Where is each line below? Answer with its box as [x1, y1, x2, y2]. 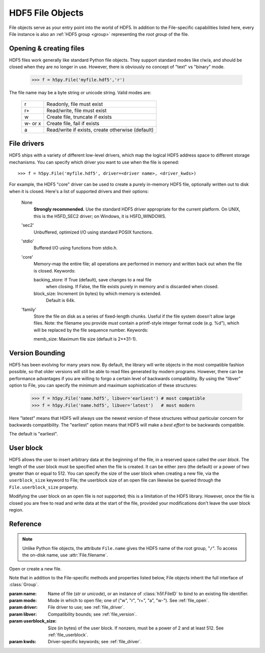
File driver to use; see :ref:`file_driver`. [48, 604, 125, 610]
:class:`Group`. [9, 582, 39, 588]
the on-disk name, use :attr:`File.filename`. [22, 552, 108, 558]
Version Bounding [9, 349, 66, 357]
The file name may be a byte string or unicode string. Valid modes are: [9, 90, 152, 96]
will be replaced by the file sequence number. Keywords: [33, 327, 149, 333]
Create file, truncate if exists [47, 113, 112, 120]
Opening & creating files [9, 44, 85, 53]
